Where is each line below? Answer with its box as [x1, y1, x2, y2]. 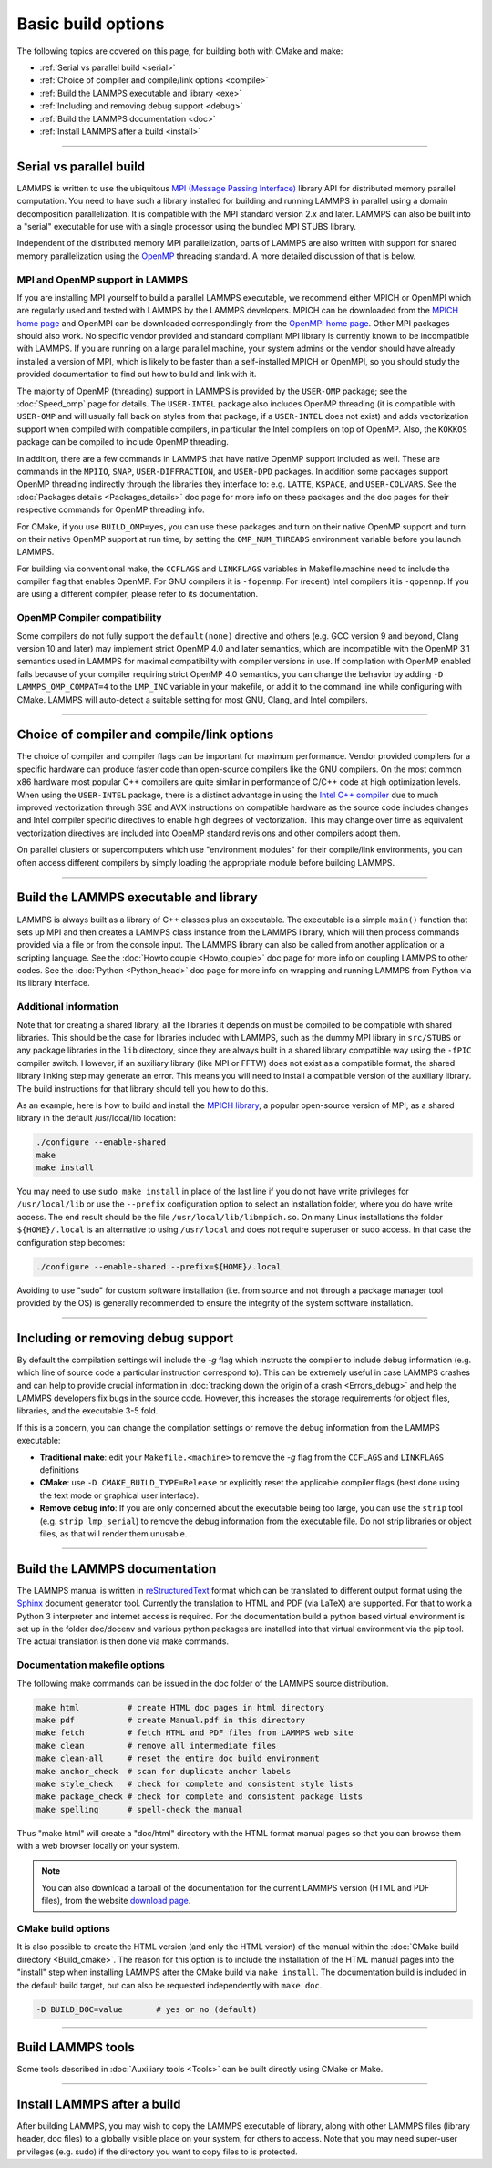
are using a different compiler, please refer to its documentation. [16, 589, 259, 600]
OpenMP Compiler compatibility [16, 611, 162, 624]
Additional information [16, 1001, 119, 1013]
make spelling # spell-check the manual [36, 1804, 243, 1814]
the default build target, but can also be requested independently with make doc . [16, 1979, 323, 1990]
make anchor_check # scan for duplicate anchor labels [36, 1766, 292, 1776]
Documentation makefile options [16, 1659, 166, 1671]
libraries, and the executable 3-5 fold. [16, 1405, 159, 1416]
